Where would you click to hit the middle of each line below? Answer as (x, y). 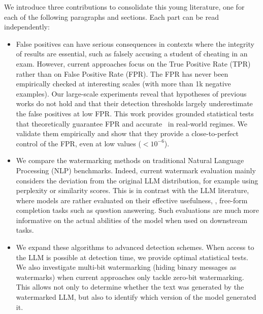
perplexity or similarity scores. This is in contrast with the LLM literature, (133, 190)
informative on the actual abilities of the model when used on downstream (132, 220)
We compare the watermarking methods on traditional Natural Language (130, 160)
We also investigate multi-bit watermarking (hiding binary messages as (126, 267)
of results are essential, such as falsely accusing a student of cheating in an (132, 54)
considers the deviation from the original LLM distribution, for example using (137, 180)
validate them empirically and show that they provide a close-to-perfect (127, 133)
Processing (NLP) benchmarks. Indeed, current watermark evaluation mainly (136, 170)
